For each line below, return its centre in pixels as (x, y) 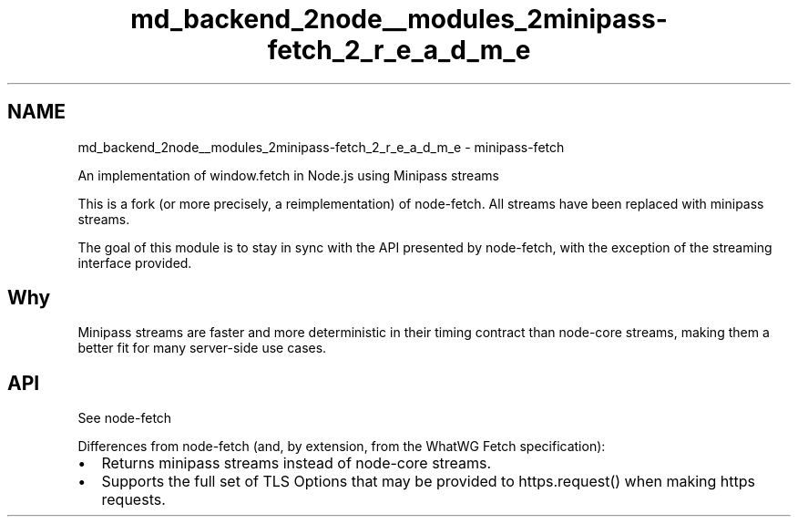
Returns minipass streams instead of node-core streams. (297, 463)
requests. (133, 500)
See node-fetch (125, 418)
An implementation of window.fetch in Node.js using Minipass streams (288, 175)
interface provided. (135, 262)
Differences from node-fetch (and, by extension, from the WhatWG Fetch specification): (342, 447)
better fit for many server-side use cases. (202, 348)
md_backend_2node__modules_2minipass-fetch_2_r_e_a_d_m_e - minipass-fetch (321, 147)
